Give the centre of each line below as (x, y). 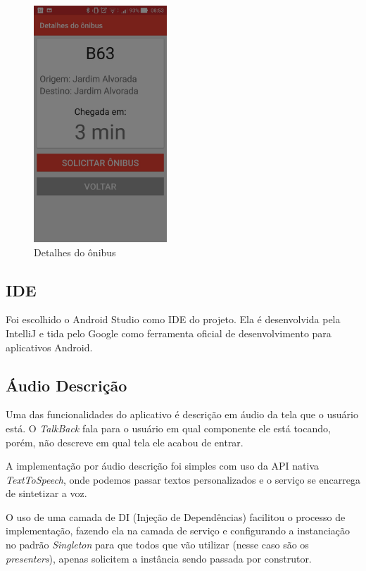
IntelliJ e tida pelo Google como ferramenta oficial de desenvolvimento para (169, 333)
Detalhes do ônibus (75, 252)
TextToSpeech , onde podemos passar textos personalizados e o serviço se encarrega (183, 479)
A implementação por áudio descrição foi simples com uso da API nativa (163, 466)
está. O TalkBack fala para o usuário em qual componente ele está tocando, (168, 428)
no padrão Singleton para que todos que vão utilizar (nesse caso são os (157, 545)
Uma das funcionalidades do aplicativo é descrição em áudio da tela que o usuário (182, 414)
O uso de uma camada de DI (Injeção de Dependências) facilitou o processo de (176, 516)
